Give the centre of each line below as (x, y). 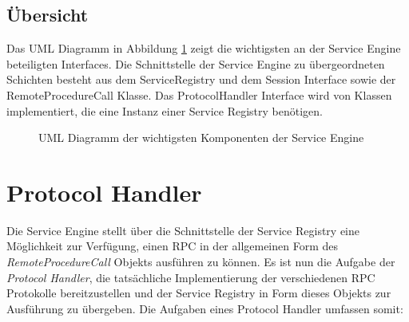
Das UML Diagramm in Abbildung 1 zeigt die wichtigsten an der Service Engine (204, 48)
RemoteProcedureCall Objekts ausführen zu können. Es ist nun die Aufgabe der (201, 262)
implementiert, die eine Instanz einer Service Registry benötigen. (165, 110)
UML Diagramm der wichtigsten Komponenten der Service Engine (201, 137)
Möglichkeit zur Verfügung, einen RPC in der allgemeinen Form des (173, 246)
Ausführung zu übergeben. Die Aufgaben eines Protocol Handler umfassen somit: (205, 308)
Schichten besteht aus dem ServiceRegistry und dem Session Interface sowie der (201, 79)
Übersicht (48, 15)
